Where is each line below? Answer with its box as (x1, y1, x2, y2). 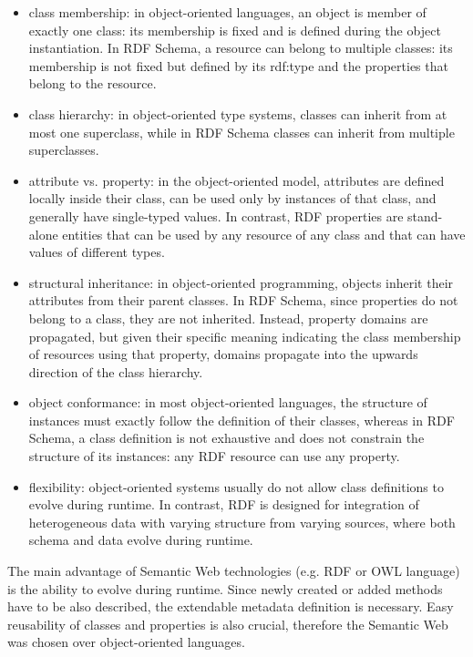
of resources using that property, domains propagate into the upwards (28, 344, 418, 364)
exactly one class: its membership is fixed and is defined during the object (28, 20, 441, 39)
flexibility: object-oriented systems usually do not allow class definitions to (28, 477, 444, 496)
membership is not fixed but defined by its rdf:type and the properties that (28, 56, 448, 75)
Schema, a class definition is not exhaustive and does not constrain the (28, 428, 425, 447)
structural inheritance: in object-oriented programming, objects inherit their (28, 272, 454, 292)
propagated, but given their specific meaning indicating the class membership (28, 326, 461, 345)
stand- (407, 206, 443, 225)
